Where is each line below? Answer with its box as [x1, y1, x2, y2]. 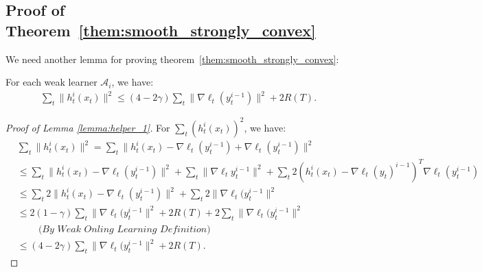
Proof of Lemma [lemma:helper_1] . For [5, 120, 170, 134]
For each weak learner [5, 75, 97, 89]
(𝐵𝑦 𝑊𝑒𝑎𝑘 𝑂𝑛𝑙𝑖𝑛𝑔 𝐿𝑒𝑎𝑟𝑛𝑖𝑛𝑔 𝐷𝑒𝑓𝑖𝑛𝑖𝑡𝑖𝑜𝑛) [38, 224, 211, 234]
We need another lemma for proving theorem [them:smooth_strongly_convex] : [5, 51, 339, 66]
